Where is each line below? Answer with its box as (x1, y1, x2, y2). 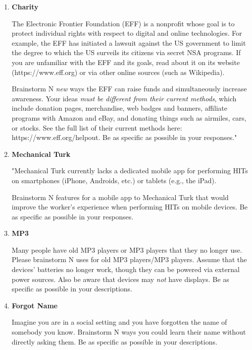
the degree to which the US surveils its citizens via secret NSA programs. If (11, 47, 241, 58)
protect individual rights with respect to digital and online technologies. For (11, 28, 242, 38)
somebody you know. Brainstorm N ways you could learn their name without (11, 327, 246, 337)
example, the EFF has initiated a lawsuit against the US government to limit (11, 37, 246, 48)
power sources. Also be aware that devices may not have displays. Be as (11, 274, 229, 284)
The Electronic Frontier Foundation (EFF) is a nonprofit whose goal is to (11, 18, 235, 28)
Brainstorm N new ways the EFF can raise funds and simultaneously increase (11, 83, 247, 94)
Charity (11, 1, 39, 11)
